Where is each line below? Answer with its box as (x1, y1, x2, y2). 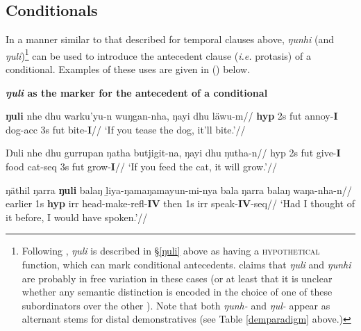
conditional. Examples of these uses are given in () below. (6, 62, 251, 76)
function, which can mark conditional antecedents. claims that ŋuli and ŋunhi (22, 257, 351, 271)
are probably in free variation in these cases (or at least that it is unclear (22, 271, 333, 285)
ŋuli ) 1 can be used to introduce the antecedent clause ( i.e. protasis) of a (6, 46, 311, 63)
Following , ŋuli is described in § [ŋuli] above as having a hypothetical (22, 243, 320, 258)
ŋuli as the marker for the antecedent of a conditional (6, 85, 268, 99)
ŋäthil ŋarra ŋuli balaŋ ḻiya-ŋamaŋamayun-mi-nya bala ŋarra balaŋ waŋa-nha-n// (6, 182, 352, 197)
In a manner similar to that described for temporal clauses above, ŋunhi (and (6, 32, 334, 47)
